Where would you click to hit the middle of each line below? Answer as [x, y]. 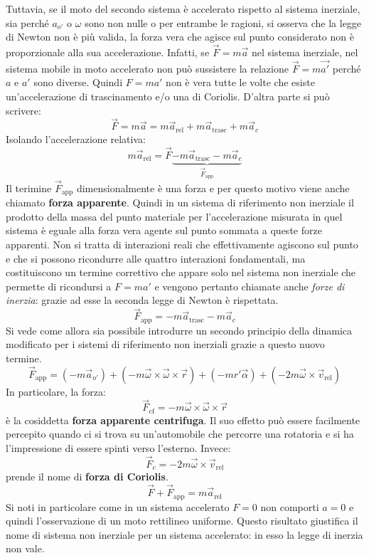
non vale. [25, 548]
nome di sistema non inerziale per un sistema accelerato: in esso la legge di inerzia [184, 534]
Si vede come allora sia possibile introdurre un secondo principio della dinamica [179, 330]
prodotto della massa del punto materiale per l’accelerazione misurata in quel [174, 216]
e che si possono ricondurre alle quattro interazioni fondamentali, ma [156, 258]
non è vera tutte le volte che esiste [240, 82]
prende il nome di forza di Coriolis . [87, 477]
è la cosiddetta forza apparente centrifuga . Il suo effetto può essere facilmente [183, 420]
